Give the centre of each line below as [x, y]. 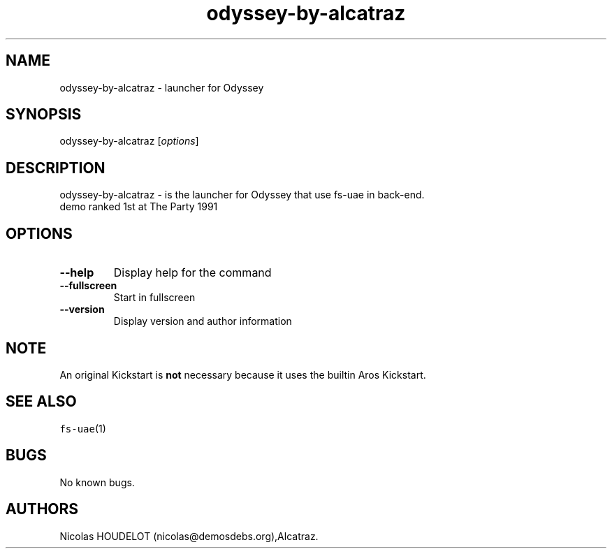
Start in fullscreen [154, 298]
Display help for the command [192, 273]
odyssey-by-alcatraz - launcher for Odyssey [162, 87]
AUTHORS [42, 509]
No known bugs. [97, 482]
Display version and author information [203, 321]
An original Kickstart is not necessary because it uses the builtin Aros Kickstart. [243, 374]
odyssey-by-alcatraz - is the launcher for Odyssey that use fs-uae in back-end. [242, 195]
